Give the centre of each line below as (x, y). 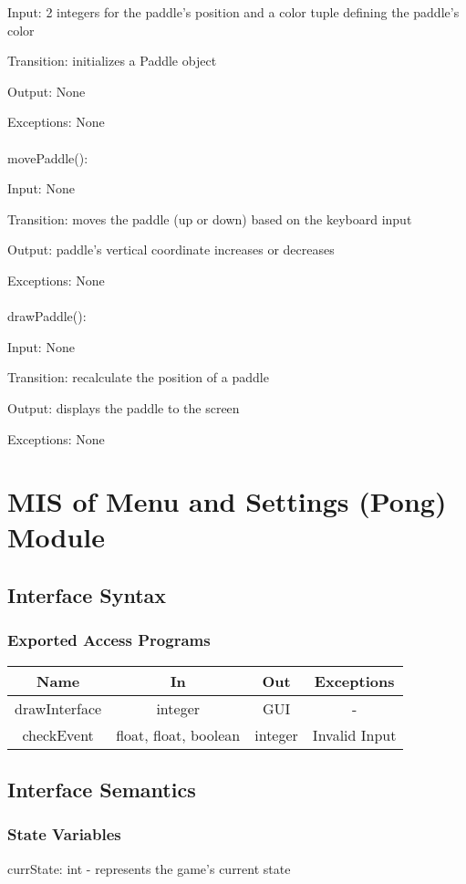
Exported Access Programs (109, 640)
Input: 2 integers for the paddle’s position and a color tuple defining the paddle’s (233, 12)
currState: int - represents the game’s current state (149, 868)
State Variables (64, 834)
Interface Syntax (87, 595)
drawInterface (58, 708)
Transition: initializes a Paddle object (112, 61)
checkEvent (58, 734)
